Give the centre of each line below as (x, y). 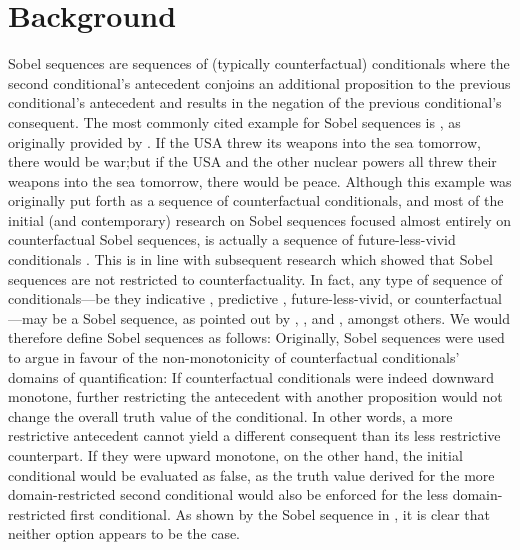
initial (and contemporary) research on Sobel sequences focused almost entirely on (260, 219)
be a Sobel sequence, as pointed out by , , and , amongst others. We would (281, 317)
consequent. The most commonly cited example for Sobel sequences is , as (234, 121)
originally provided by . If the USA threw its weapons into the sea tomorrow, (244, 141)
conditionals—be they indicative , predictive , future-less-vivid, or (209, 298)
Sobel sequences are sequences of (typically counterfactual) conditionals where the (259, 63)
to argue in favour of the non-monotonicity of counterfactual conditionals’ (234, 357)
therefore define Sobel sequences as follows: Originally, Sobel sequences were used (256, 337)
